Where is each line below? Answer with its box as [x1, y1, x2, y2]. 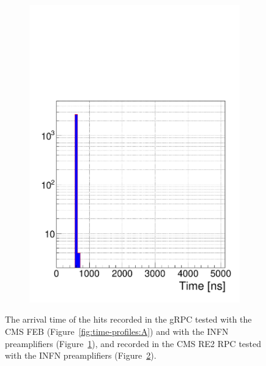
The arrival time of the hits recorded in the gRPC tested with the [5, 313, 252, 326]
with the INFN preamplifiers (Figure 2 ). [5, 349, 157, 362]
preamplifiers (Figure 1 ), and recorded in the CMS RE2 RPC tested [5, 337, 262, 350]
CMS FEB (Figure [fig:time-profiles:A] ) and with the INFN [5, 324, 229, 337]
